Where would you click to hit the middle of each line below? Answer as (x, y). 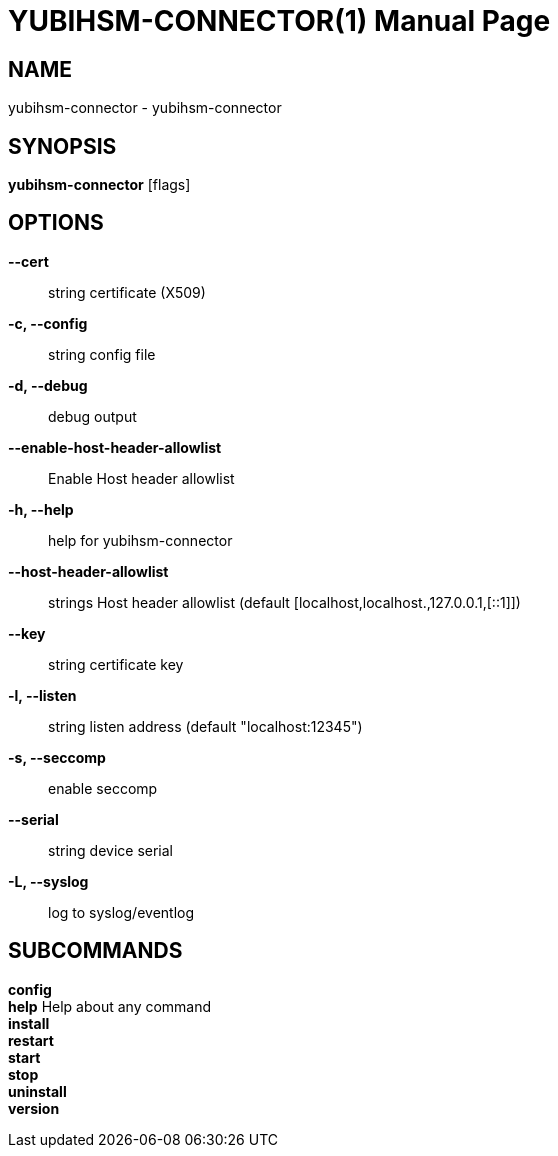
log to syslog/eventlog (121, 912)
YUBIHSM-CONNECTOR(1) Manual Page (279, 21)
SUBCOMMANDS (95, 951)
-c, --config (48, 323)
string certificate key (116, 664)
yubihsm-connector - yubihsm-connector (145, 108)
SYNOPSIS (62, 146)
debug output (92, 416)
